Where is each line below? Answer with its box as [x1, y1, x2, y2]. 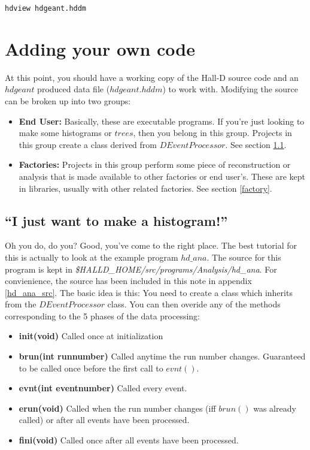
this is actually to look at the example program [5, 250, 178, 263]
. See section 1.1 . [225, 138, 287, 150]
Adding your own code [5, 36, 195, 61]
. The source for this [206, 250, 281, 263]
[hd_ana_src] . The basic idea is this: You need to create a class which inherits [5, 286, 293, 298]
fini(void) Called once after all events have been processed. [19, 434, 239, 446]
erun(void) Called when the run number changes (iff [19, 401, 216, 414]
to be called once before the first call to [19, 361, 163, 374]
